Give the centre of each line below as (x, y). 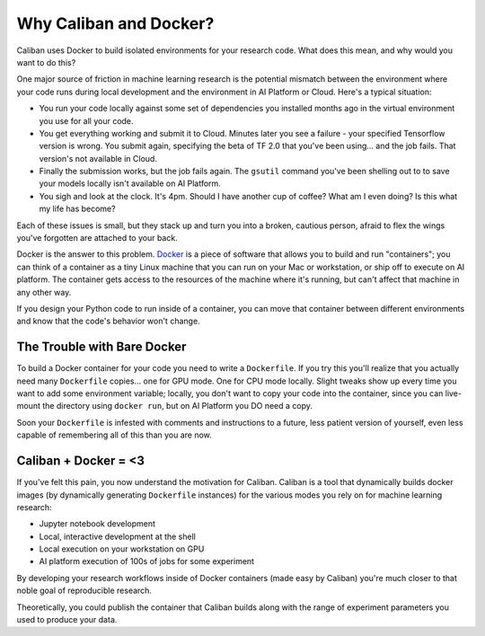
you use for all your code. (86, 120)
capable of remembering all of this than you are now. (115, 435)
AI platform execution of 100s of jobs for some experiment (147, 561)
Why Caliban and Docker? (115, 23)
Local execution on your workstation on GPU (122, 549)
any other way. (44, 292)
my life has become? (77, 209)
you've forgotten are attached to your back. (97, 238)
